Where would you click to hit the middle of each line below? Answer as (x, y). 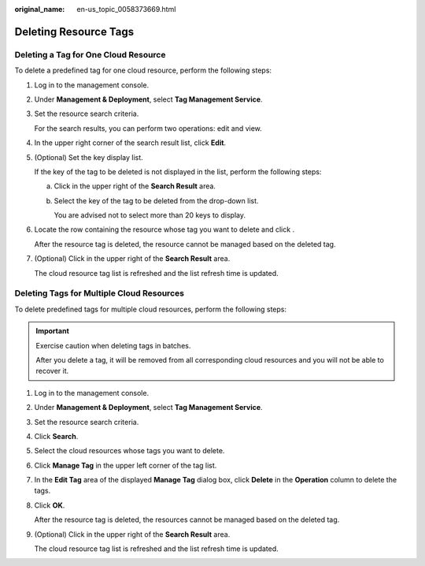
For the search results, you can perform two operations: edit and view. (148, 128)
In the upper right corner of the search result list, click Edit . (130, 143)
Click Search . (56, 436)
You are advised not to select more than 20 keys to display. (150, 215)
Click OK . (50, 505)
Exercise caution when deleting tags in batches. (113, 345)
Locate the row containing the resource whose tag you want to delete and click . (164, 229)
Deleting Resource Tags (74, 32)
